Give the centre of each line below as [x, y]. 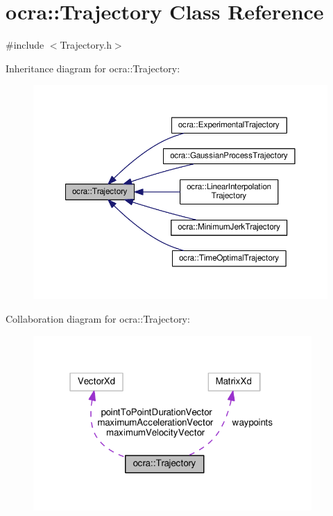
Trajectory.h [86, 45]
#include [25, 45]
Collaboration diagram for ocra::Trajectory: [98, 318]
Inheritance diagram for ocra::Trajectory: [93, 68]
